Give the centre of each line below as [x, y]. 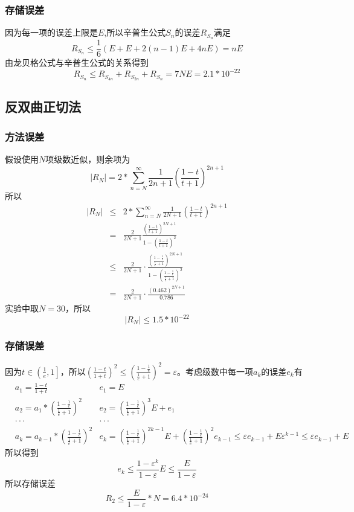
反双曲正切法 [43, 107]
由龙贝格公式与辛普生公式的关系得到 [77, 62]
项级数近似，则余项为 [88, 159]
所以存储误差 [30, 483]
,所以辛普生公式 [135, 32]
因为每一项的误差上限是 [51, 32]
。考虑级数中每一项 [215, 371]
